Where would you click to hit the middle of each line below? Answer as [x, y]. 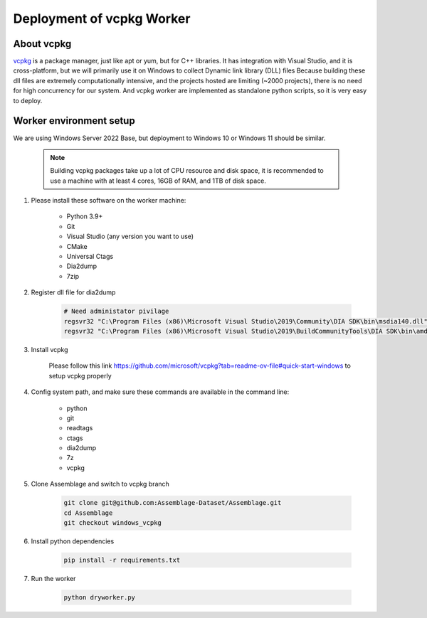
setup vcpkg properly [80, 375]
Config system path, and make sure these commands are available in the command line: [160, 392]
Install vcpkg [49, 349]
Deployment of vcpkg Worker [102, 18]
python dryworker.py [99, 597]
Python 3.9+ [85, 216]
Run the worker [53, 578]
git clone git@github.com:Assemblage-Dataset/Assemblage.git [173, 503]
